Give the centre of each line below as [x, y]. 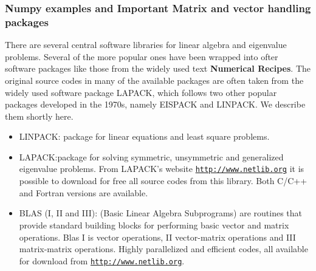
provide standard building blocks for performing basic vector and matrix [154, 225]
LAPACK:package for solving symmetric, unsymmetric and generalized [151, 156]
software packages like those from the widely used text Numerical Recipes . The [158, 68]
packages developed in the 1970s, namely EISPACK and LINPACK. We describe [155, 104]
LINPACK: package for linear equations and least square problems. [144, 136]
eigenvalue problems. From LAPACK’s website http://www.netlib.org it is [162, 169]
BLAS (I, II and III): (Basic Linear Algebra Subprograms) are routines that [161, 213]
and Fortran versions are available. [84, 192]
